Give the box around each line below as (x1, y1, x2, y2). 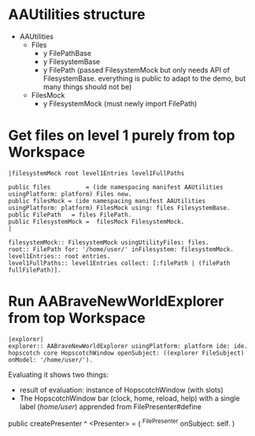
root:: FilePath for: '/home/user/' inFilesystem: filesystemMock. (8, 245, 235, 254)
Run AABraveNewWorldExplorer (8, 292, 224, 310)
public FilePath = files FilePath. (8, 211, 132, 219)
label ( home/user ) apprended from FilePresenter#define (19, 401, 202, 412)
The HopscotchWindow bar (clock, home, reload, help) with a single (19, 393, 240, 403)
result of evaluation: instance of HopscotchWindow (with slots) (19, 385, 224, 394)
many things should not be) (42, 81, 132, 92)
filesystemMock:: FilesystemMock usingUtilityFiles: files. (8, 239, 210, 246)
